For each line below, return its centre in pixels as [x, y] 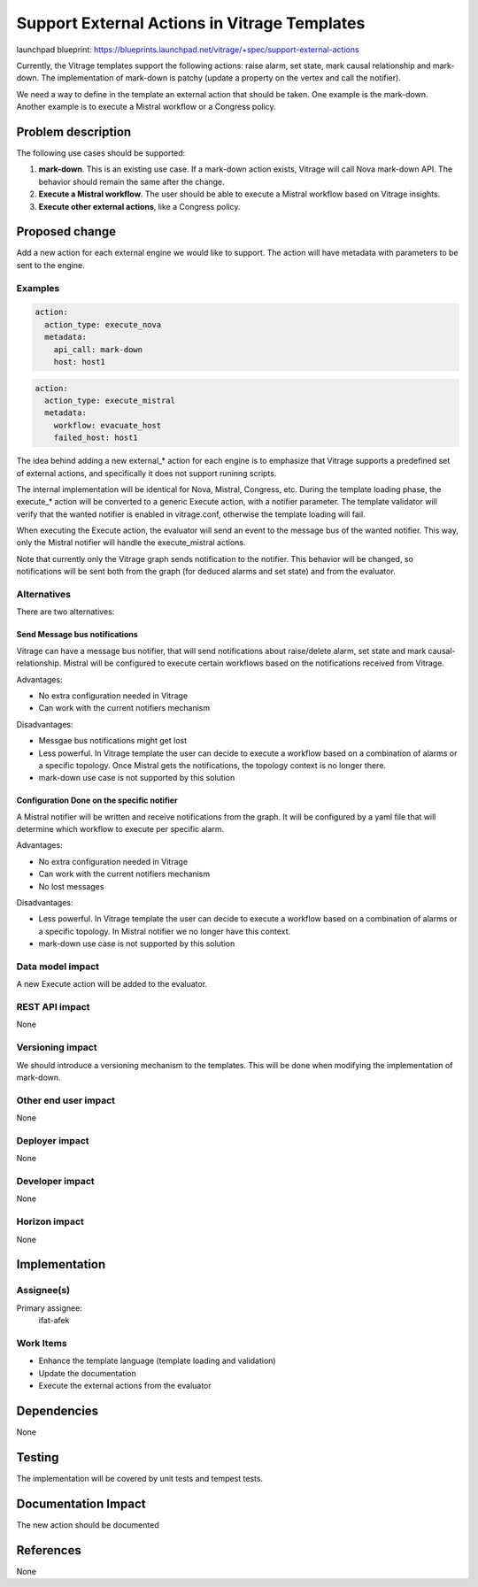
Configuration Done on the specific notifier [97, 800]
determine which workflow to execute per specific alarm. [120, 829]
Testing [38, 1457]
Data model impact [58, 967]
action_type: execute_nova [103, 324]
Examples [38, 288]
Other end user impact [66, 1100]
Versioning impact [57, 1047]
